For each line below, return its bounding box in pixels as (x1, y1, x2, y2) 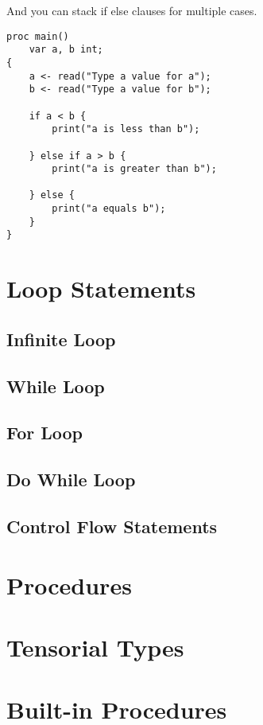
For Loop (6, 420, 83, 445)
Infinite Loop (6, 326, 116, 351)
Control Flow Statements (6, 513, 218, 538)
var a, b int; (29, 44, 103, 56)
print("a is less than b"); (52, 123, 200, 135)
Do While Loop (6, 467, 136, 492)
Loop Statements (6, 272, 196, 305)
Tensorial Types (6, 630, 184, 663)
